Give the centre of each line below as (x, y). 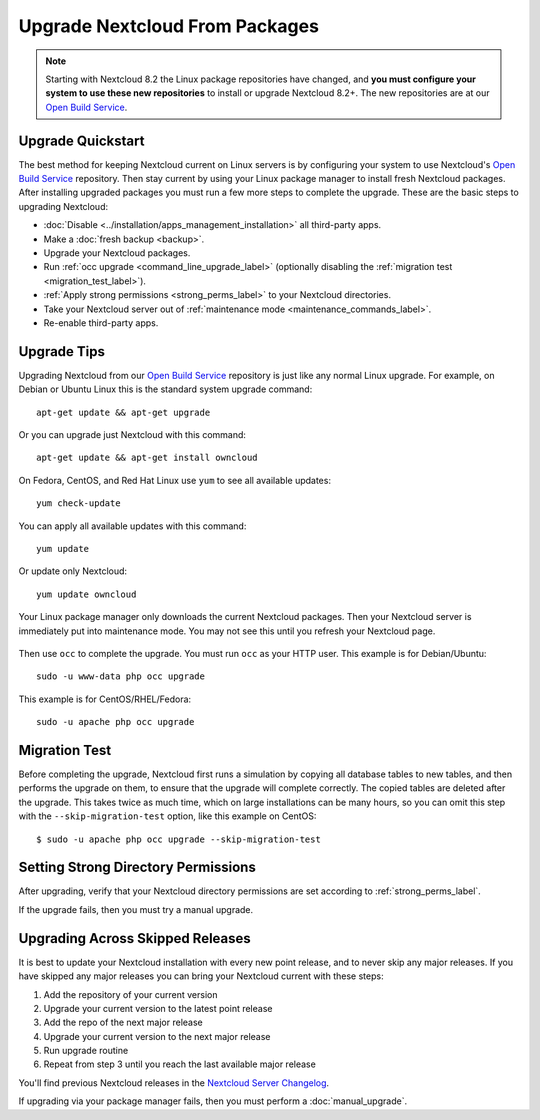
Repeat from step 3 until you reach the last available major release (180, 1064)
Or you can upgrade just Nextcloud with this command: (132, 434)
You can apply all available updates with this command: (132, 526)
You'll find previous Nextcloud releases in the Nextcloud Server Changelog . (174, 1082)
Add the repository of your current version (130, 994)
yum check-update (78, 503)
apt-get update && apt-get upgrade (123, 412)
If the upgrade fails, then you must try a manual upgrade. (136, 909)
